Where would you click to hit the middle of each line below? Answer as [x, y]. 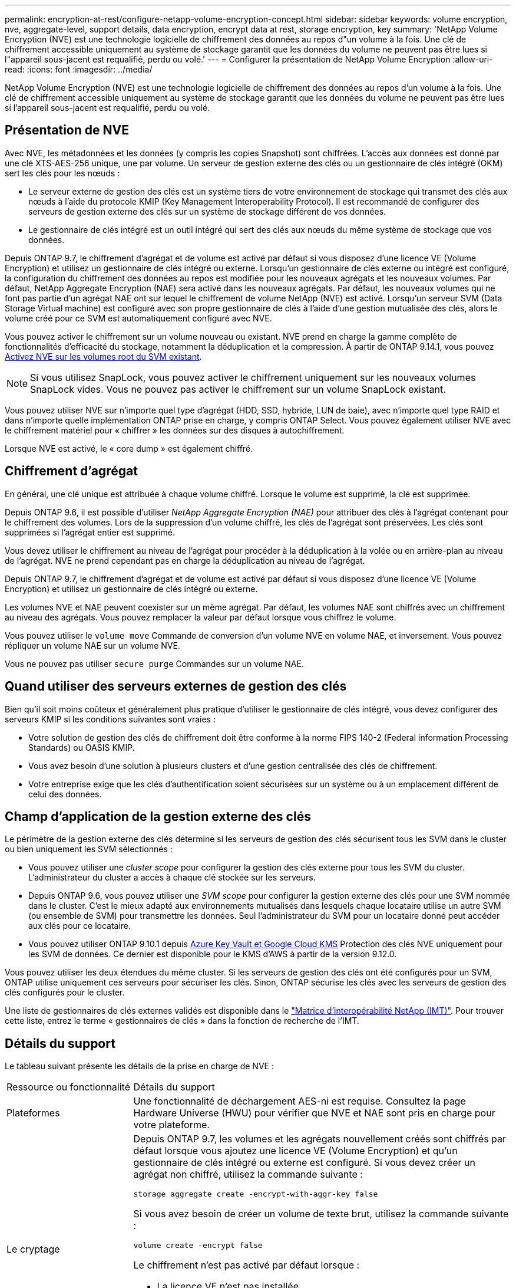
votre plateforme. [171, 1125]
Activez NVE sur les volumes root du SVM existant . [103, 356]
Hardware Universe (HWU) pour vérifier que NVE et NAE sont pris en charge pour [314, 1113]
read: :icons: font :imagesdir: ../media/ [79, 69]
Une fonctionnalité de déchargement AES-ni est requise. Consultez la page [300, 1101]
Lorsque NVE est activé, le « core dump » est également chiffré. [129, 448]
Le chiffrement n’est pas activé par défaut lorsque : [247, 1265]
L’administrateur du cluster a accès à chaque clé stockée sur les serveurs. [172, 878]
